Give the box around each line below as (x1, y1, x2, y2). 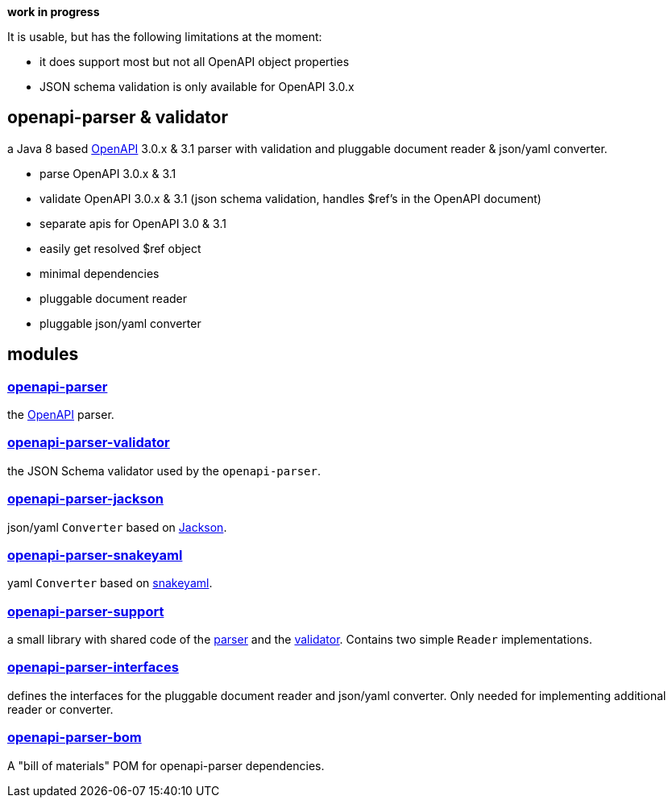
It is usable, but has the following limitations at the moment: (7, 30, 322, 44)
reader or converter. (7, 702, 114, 716)
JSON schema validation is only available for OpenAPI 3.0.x (39, 80, 355, 93)
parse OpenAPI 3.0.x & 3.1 (39, 166, 176, 180)
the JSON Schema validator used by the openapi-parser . (7, 463, 321, 478)
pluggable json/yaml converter (39, 316, 201, 330)
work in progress (7, 5, 100, 19)
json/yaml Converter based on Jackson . (7, 520, 227, 534)
